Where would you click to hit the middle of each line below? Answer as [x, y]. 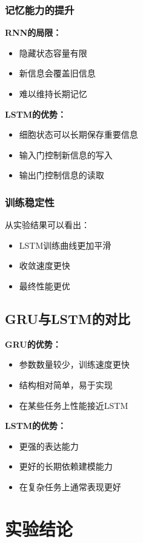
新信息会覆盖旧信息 [57, 73]
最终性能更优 [45, 285]
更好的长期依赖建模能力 [66, 466]
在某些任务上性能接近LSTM [74, 405]
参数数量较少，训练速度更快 [74, 364]
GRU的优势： [33, 344]
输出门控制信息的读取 [62, 175]
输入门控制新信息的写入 [66, 154]
